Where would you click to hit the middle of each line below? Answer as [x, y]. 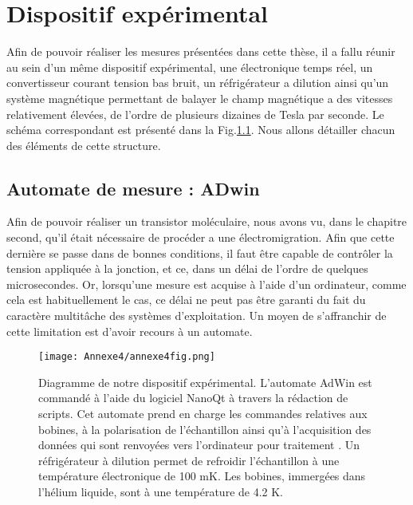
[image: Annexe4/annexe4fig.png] [127, 357]
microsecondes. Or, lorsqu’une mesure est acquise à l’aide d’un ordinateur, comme [206, 284]
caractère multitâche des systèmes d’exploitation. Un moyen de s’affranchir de [197, 316]
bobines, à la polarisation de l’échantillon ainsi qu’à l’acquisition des [205, 429]
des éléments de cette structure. [84, 145]
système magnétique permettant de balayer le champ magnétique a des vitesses [200, 98]
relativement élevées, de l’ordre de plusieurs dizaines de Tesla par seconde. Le [195, 114]
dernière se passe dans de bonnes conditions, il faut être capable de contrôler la [200, 252]
